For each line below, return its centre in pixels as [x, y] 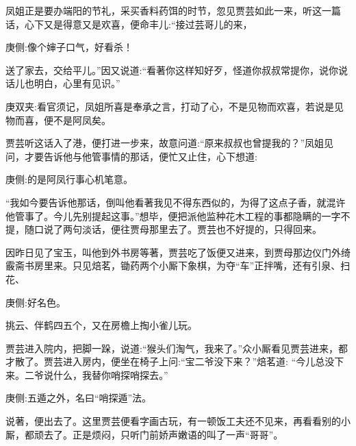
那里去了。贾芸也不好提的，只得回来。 [235, 229]
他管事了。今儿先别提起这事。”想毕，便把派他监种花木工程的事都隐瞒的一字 [173, 215]
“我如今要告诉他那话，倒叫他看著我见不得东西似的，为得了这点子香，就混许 [176, 202]
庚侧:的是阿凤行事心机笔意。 [69, 179]
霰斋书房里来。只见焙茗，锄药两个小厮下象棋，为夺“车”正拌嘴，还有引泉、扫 [178, 265]
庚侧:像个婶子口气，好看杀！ [69, 47]
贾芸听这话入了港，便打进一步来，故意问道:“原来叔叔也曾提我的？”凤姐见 [170, 143]
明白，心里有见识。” [77, 83]
